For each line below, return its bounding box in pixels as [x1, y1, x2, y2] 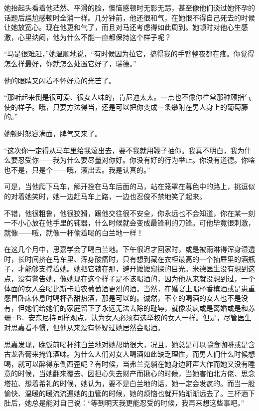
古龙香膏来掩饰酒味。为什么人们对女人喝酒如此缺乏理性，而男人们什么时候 [4, 349, 248, 359]
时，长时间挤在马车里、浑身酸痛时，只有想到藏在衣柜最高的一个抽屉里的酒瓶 [4, 253, 255, 264]
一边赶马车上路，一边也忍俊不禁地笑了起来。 [59, 191, 206, 201]
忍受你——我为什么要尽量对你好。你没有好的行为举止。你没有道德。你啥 [17, 155, 255, 165]
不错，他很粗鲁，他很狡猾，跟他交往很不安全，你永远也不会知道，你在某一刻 [4, 207, 255, 218]
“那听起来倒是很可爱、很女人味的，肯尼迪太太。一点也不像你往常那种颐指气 [4, 92, 252, 102]
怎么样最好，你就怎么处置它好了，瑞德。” [4, 58, 136, 68]
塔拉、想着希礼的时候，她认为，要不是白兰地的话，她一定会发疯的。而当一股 [4, 378, 255, 388]
